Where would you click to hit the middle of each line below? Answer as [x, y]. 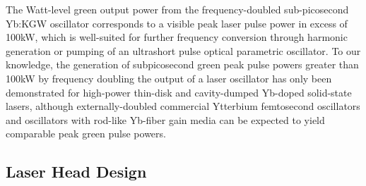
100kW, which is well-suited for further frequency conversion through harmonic [177, 37]
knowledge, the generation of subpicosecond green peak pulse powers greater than [182, 64]
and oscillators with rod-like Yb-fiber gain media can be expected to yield [165, 119]
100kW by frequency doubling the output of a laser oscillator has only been [169, 78]
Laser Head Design [76, 172]
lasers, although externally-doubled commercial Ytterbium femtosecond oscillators [183, 106]
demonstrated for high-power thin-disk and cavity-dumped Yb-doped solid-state [179, 92]
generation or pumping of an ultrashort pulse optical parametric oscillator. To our [183, 50]
